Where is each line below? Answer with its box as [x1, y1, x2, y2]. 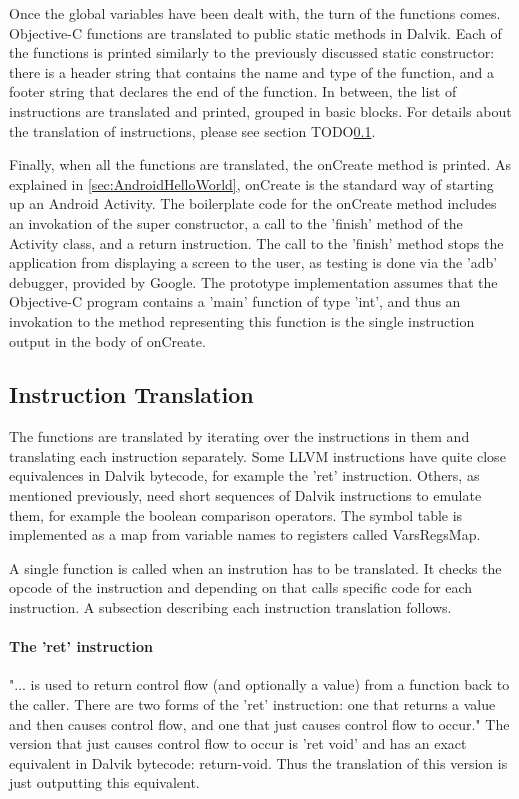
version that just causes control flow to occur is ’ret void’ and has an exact [9, 733, 467, 754]
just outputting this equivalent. [9, 772, 200, 793]
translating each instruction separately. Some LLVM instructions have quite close [9, 445, 506, 466]
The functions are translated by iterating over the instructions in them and [9, 426, 470, 447]
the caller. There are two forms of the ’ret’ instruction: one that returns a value [9, 694, 496, 715]
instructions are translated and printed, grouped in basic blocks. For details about [9, 100, 512, 121]
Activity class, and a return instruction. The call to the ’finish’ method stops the [9, 232, 504, 253]
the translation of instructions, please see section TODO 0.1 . [9, 120, 376, 141]
